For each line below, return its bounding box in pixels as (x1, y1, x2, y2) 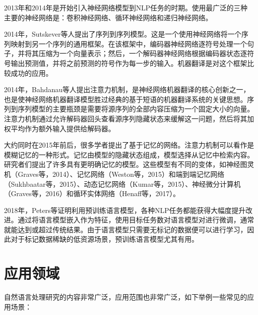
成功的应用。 (10, 67, 53, 78)
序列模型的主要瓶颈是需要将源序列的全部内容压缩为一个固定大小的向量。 (17, 104, 254, 114)
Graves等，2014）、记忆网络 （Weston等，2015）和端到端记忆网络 (17, 168, 225, 179)
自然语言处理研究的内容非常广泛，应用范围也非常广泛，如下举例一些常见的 (4, 292, 247, 302)
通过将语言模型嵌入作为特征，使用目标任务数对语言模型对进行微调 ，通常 (17, 214, 254, 225)
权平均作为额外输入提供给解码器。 (4, 123, 115, 133)
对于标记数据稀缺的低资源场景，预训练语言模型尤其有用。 (10, 234, 198, 244)
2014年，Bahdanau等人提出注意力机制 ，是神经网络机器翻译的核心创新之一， (4, 84, 251, 95)
